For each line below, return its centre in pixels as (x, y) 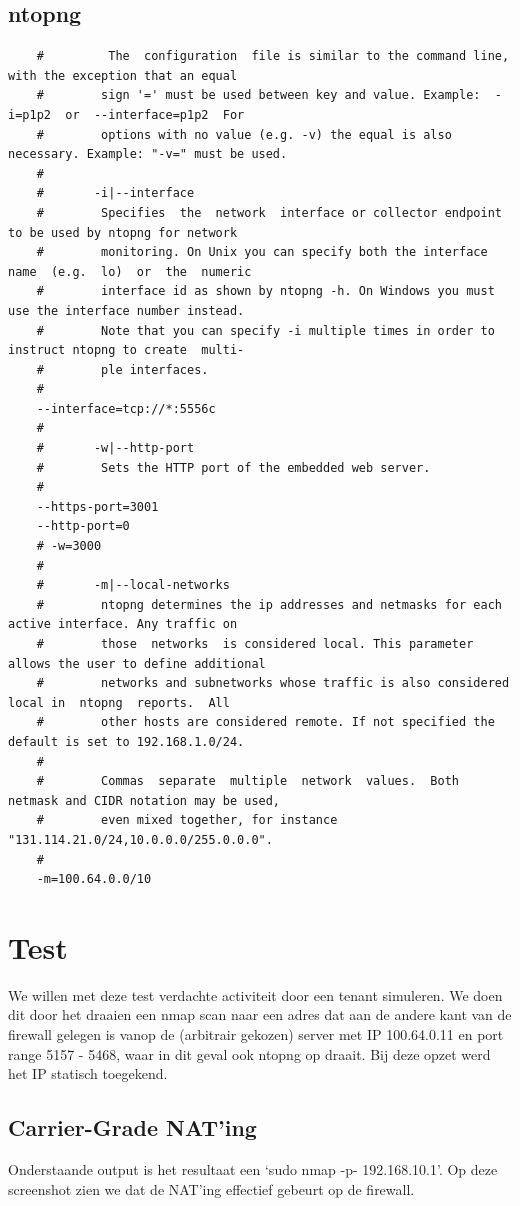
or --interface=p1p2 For (155, 114)
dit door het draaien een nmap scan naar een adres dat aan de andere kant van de (260, 1014)
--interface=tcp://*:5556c (126, 408)
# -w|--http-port (115, 448)
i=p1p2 (29, 114)
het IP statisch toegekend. (88, 1073)
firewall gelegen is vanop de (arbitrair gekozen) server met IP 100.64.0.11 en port (256, 1034)
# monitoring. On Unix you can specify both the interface (262, 252)
